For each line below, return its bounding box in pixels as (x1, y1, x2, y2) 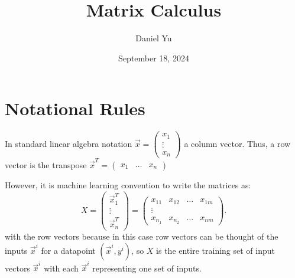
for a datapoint (41, 244, 96, 256)
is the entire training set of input (156, 244, 275, 256)
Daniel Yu (135, 32, 172, 44)
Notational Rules (5, 96, 145, 120)
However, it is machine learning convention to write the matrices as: (5, 179, 251, 191)
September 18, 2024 (118, 51, 189, 64)
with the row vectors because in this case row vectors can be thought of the (5, 230, 278, 243)
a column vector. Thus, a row (184, 137, 291, 149)
